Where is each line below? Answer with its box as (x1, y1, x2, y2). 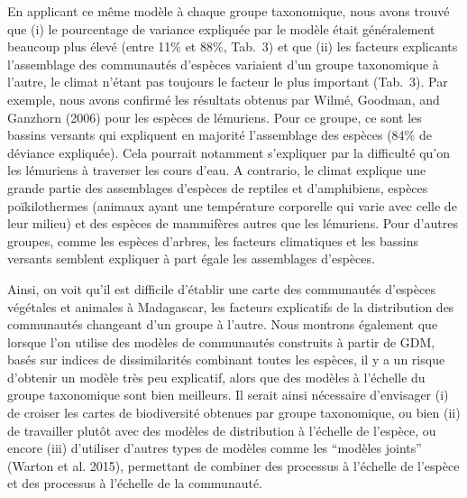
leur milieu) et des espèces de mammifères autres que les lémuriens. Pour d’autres (7, 214, 458, 233)
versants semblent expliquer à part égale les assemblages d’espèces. (7, 249, 375, 268)
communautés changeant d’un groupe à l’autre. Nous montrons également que (7, 315, 438, 334)
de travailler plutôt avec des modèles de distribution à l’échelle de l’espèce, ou (7, 420, 436, 439)
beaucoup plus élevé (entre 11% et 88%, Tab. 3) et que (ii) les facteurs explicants (7, 37, 458, 56)
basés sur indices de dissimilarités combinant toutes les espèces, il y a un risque (7, 350, 445, 369)
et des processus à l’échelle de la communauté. (7, 474, 263, 493)
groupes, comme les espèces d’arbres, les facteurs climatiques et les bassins (7, 231, 418, 250)
